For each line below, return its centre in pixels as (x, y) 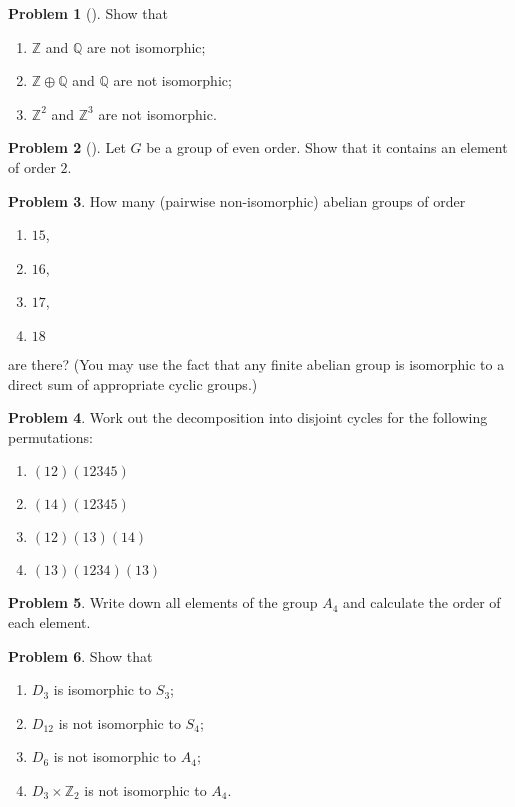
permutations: (50, 436)
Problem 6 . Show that (80, 655)
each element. (49, 621)
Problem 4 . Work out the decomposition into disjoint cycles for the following (248, 417)
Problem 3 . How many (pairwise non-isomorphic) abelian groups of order (237, 200)
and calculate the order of (422, 602)
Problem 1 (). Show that (88, 13)
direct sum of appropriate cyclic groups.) (133, 383)
